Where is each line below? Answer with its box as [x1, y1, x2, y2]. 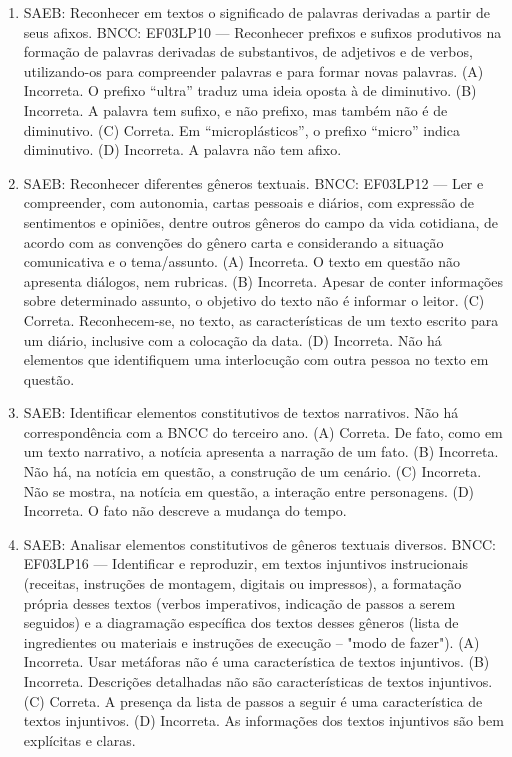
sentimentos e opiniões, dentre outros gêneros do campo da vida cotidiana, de [23, 211, 498, 232]
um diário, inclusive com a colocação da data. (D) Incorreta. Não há [23, 329, 442, 350]
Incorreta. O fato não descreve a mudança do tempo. [23, 500, 347, 521]
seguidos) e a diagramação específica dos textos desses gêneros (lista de [23, 612, 459, 633]
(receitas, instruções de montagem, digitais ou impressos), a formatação [23, 573, 462, 594]
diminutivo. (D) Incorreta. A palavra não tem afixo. [23, 139, 342, 160]
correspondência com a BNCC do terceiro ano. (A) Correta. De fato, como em [23, 421, 503, 442]
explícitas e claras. [23, 729, 136, 750]
